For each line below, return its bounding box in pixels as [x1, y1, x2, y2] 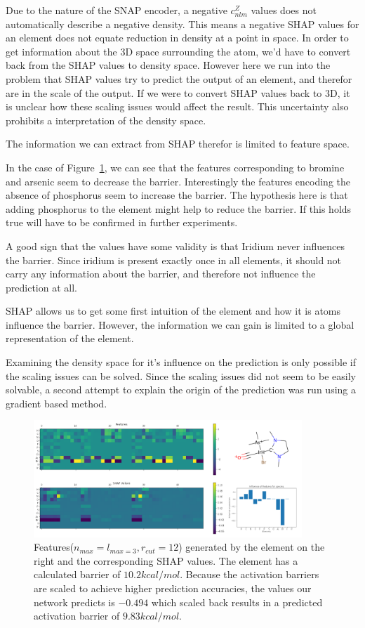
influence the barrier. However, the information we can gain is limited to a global [6, 317, 354, 332]
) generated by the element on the [178, 539, 325, 554]
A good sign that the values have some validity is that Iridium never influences [6, 238, 345, 253]
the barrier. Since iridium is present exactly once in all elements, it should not [6, 252, 342, 267]
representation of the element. [6, 331, 134, 346]
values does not [251, 3, 317, 17]
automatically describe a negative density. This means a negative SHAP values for [6, 16, 359, 31]
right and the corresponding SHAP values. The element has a [34, 553, 298, 568]
